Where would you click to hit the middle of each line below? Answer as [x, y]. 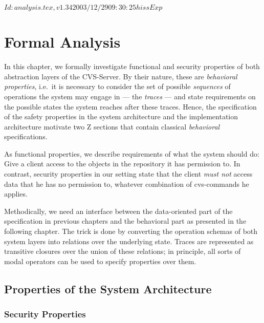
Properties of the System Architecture [108, 288]
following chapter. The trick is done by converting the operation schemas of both [131, 231]
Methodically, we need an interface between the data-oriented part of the [118, 211]
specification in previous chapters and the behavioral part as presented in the [125, 221]
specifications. [26, 136]
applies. [16, 194]
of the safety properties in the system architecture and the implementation [121, 116]
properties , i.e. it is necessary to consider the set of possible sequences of [117, 86]
